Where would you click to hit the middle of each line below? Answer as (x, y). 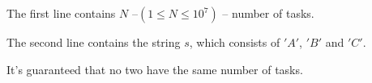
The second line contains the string (94, 42)
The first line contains (61, 13)
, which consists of (235, 42)
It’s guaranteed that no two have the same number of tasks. (155, 69)
